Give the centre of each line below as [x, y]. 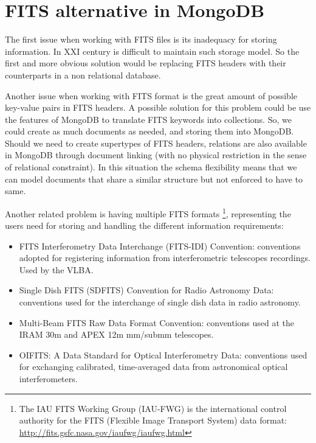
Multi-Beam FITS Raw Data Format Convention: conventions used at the [157, 322]
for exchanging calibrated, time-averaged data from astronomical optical [153, 367]
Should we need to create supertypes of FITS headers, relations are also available [156, 143]
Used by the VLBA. [56, 269]
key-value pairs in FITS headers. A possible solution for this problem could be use [158, 107]
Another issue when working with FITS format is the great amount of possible [151, 95]
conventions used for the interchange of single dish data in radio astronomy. [160, 302]
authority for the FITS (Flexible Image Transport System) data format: [153, 420]
